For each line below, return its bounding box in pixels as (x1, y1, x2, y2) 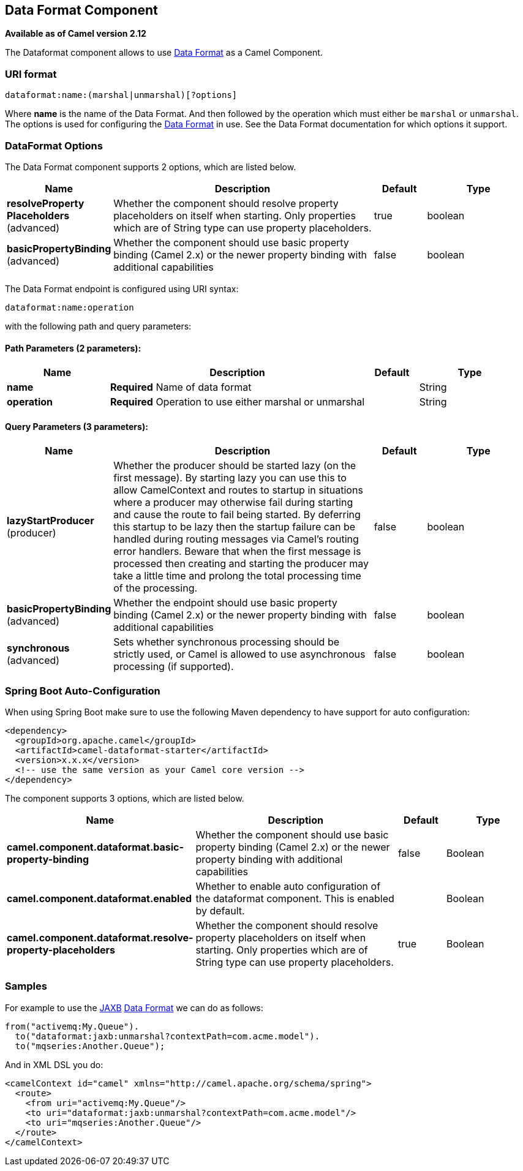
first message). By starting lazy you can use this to (113, 472, 347, 484)
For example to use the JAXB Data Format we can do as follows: (5, 1002, 263, 1013)
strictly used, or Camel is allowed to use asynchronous (113, 648, 366, 661)
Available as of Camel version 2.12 (5, 28, 146, 39)
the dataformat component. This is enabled (195, 892, 394, 905)
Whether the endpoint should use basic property (113, 597, 337, 609)
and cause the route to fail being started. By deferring (113, 508, 361, 521)
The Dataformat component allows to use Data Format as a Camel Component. (5, 47, 323, 58)
